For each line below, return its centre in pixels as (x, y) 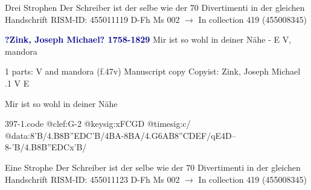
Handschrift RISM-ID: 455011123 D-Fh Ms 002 (92, 179)
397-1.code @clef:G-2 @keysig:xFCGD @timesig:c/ (98, 124)
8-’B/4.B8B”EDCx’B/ (46, 147)
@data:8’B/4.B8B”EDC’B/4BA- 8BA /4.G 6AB (90, 135)
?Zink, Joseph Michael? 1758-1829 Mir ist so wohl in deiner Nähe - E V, (148, 39)
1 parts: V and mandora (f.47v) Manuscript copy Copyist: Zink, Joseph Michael (153, 71)
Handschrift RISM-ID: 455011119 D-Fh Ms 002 (92, 19)
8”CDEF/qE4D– (205, 135)
